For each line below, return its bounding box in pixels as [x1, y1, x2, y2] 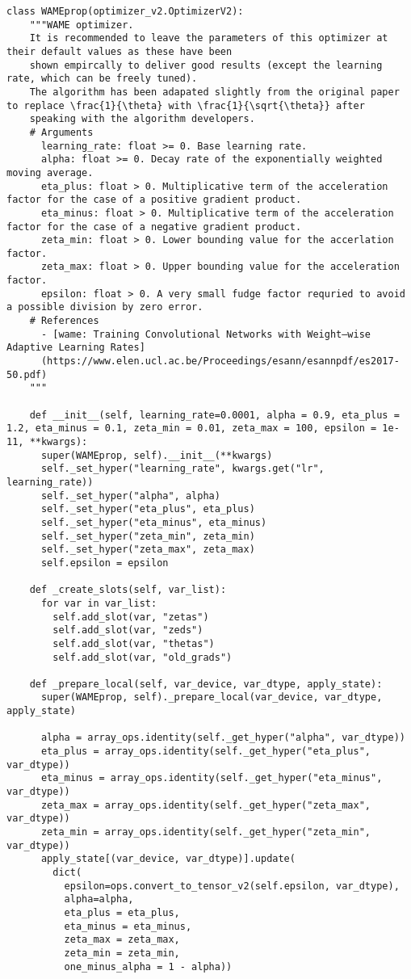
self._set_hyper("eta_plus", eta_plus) [40, 503, 255, 515]
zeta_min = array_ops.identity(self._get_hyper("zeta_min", [40, 826, 371, 838]
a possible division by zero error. [6, 301, 203, 313]
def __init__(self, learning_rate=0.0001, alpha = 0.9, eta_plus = [29, 409, 400, 421]
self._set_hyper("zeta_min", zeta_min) [40, 530, 255, 542]
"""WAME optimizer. [29, 19, 134, 31]
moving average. [6, 166, 94, 179]
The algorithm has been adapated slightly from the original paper [29, 86, 400, 98]
